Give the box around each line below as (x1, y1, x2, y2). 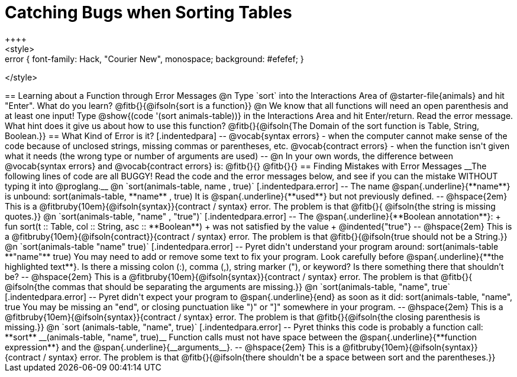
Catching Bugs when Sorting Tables (5, 2, 292, 22)
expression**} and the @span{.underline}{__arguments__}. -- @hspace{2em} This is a (5, 341, 341, 352)
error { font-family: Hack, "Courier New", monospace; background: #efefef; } (5, 53, 304, 64)
